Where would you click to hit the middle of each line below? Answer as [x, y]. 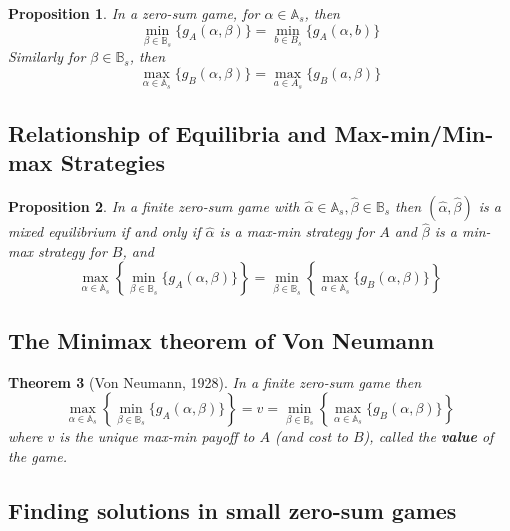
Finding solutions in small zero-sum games [232, 509]
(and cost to [311, 436]
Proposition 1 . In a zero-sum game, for [134, 13]
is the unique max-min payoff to [157, 436]
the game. [38, 455]
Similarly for [47, 56]
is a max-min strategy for [297, 231]
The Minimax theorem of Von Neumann [221, 339]
